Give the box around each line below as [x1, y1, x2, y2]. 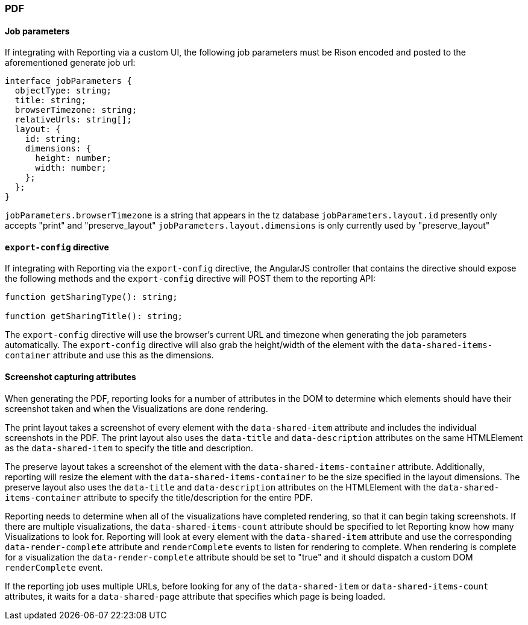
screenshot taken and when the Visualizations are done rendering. [5, 403, 268, 414]
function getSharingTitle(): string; [5, 311, 183, 322]
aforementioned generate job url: [5, 57, 136, 68]
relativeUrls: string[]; [14, 115, 132, 125]
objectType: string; [14, 86, 112, 96]
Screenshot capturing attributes [5, 372, 136, 382]
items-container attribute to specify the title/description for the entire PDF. [5, 492, 313, 503]
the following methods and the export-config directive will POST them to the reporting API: [5, 273, 376, 284]
